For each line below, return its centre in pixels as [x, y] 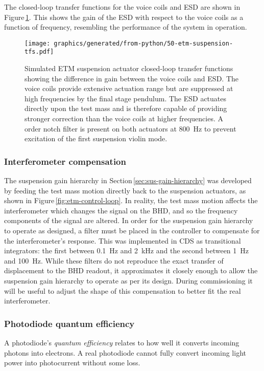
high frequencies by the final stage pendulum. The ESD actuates [126, 98]
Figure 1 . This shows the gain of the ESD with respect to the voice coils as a [124, 17]
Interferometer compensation [65, 161]
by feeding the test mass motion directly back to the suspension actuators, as [125, 190]
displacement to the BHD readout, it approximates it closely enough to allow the [131, 270]
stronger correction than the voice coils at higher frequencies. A [124, 118]
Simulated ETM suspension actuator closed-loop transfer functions [129, 68]
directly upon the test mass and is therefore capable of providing [126, 108]
